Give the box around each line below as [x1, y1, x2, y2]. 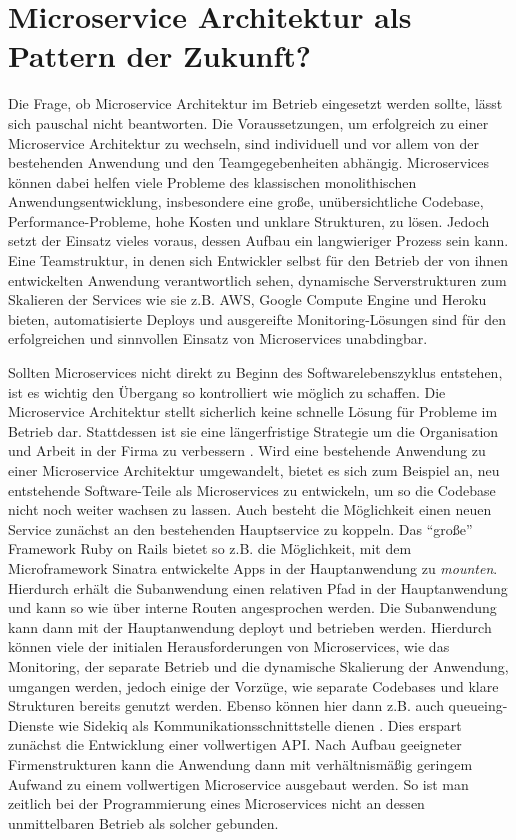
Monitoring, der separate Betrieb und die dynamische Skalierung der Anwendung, [8, 655, 509, 676]
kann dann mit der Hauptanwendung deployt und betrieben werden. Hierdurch [8, 616, 492, 637]
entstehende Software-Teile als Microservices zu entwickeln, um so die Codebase [8, 479, 496, 500]
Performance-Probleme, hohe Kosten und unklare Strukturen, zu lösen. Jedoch [8, 210, 490, 231]
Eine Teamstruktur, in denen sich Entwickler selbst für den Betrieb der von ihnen [8, 250, 509, 271]
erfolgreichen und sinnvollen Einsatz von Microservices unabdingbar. [8, 328, 428, 349]
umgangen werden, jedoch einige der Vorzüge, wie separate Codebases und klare [8, 675, 499, 696]
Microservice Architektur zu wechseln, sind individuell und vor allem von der [8, 132, 480, 153]
